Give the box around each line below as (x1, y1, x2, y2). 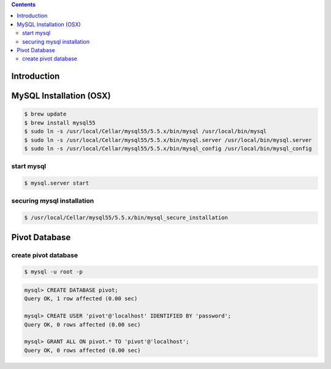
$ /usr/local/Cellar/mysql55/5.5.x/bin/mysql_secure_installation (24, 214, 228, 221)
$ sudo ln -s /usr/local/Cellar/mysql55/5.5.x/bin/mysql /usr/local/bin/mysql (24, 128, 267, 135)
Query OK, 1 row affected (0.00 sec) (24, 295, 138, 302)
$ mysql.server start (24, 180, 89, 187)
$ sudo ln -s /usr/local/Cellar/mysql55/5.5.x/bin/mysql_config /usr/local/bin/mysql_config (24, 145, 312, 152)
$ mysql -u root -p (24, 268, 83, 276)
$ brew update (24, 111, 67, 118)
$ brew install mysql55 (24, 119, 96, 126)
